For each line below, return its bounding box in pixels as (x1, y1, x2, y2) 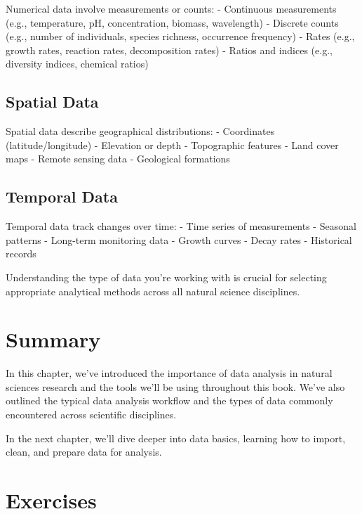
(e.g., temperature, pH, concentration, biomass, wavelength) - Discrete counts (6, 15, 339, 30)
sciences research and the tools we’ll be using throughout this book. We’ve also (6, 379, 345, 394)
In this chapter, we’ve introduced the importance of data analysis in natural (6, 366, 333, 380)
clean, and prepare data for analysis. (6, 444, 162, 459)
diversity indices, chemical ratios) (6, 56, 149, 71)
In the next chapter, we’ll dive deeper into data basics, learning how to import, (6, 430, 346, 445)
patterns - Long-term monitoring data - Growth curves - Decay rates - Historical (6, 232, 352, 247)
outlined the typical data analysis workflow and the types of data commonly (6, 393, 333, 408)
